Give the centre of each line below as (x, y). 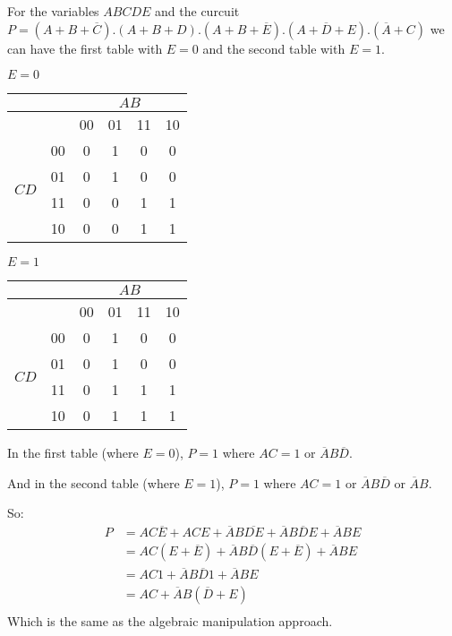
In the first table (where (73, 453)
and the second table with (274, 48)
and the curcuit (197, 11)
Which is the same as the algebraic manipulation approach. (170, 620)
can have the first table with (85, 48)
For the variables (53, 11)
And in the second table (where (94, 482)
